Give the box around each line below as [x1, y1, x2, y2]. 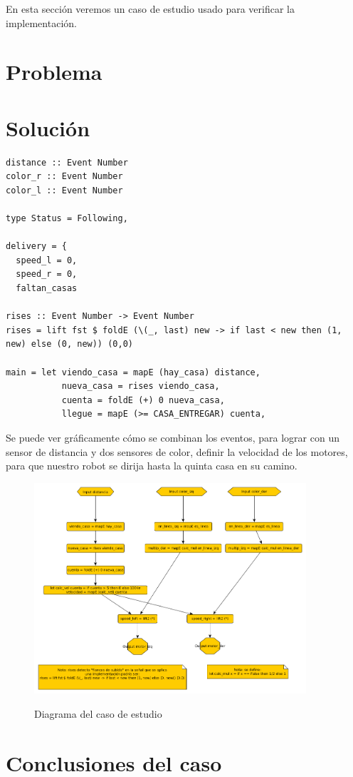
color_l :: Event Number [6, 185, 123, 195]
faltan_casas [16, 283, 78, 294]
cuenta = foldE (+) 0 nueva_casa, [61, 395, 225, 405]
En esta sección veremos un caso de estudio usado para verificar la [6, 1, 295, 16]
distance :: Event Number [6, 157, 128, 168]
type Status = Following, [6, 213, 128, 224]
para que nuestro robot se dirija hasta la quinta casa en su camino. [6, 458, 297, 473]
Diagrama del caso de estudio [34, 706, 162, 721]
